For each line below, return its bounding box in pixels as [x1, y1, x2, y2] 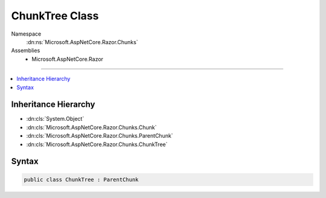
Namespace [11, 30, 42, 37]
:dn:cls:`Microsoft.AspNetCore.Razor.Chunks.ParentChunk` [26, 132, 173, 139]
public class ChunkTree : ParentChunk [24, 176, 139, 183]
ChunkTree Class [11, 9, 99, 22]
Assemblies [11, 47, 40, 54]
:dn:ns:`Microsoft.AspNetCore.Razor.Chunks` [26, 38, 138, 45]
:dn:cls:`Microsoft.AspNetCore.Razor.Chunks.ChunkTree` [26, 141, 168, 148]
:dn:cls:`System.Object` [26, 115, 85, 123]
